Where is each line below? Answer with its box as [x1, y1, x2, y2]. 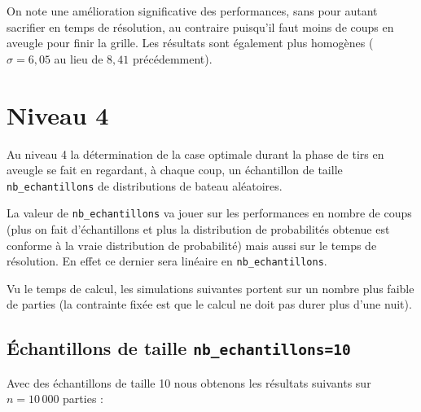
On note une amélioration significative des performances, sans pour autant [7, 2, 378, 19]
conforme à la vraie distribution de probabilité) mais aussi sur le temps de [7, 236, 377, 253]
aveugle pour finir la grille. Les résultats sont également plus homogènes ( [7, 34, 374, 51]
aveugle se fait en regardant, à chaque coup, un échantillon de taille [7, 161, 343, 178]
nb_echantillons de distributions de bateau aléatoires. [7, 177, 283, 194]
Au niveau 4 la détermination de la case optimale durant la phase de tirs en [7, 145, 384, 162]
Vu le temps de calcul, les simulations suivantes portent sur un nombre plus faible [7, 279, 414, 296]
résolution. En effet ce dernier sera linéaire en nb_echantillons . [7, 252, 327, 270]
